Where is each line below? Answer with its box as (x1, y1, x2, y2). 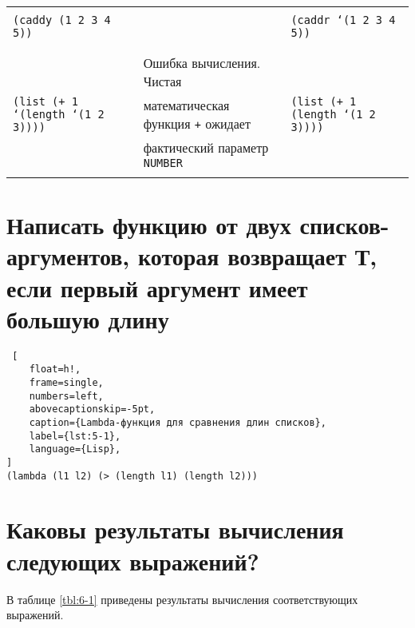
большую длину (6, 302, 169, 335)
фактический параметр (143, 138, 269, 157)
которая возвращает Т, (138, 240, 377, 272)
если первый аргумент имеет (6, 271, 308, 304)
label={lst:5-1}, (29, 430, 121, 442)
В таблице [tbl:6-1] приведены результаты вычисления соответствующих (6, 590, 358, 607)
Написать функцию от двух (6, 209, 291, 241)
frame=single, (29, 377, 104, 388)
